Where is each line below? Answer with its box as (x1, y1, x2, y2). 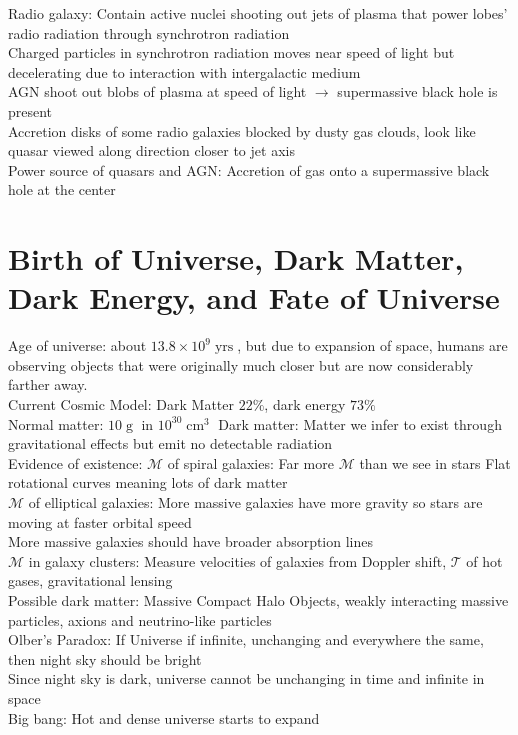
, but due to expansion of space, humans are (237, 335, 508, 356)
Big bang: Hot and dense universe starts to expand (8, 707, 320, 728)
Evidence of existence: (8, 452, 143, 473)
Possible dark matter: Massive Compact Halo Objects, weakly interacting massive (8, 589, 509, 610)
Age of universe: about (8, 335, 147, 356)
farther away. (8, 374, 88, 395)
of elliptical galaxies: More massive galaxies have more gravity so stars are (28, 492, 483, 512)
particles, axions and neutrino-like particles (8, 609, 272, 630)
